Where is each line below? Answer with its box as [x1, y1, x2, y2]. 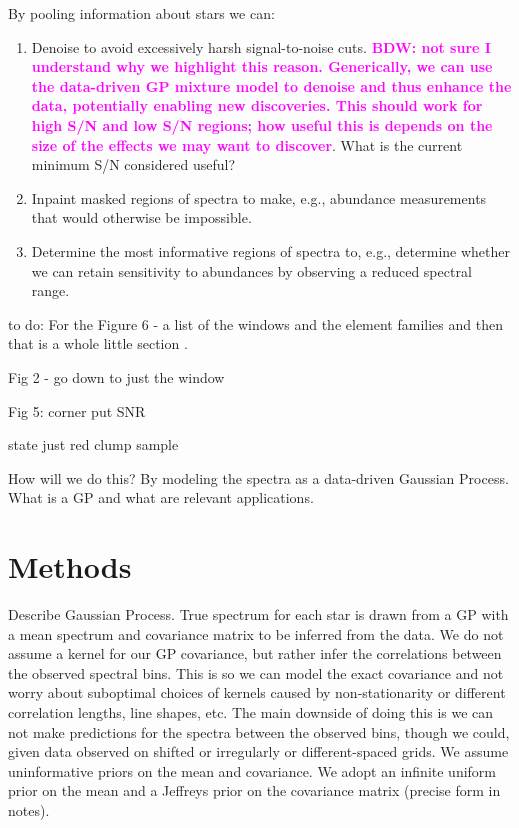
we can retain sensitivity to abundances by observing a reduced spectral [31, 260, 472, 281]
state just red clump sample [8, 434, 179, 455]
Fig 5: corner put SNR [8, 400, 146, 421]
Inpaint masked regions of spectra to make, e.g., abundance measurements [31, 187, 487, 208]
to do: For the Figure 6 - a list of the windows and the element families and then [8, 313, 503, 334]
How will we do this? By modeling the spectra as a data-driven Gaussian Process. [8, 467, 509, 488]
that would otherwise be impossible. [31, 207, 252, 228]
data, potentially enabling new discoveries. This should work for [31, 95, 483, 116]
